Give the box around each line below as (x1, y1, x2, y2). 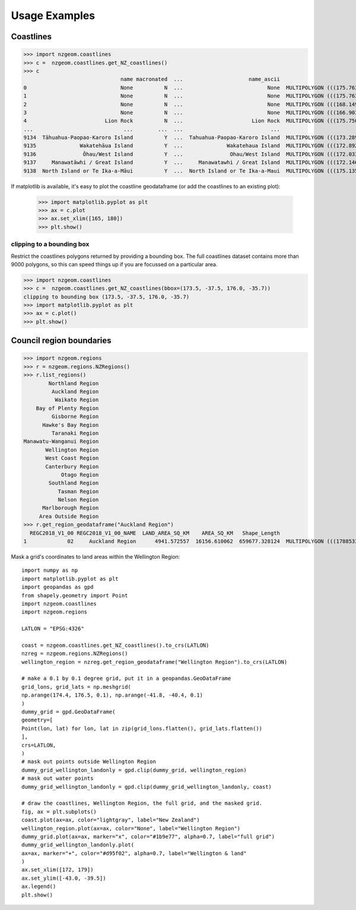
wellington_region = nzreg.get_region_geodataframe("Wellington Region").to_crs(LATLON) (21, 659, 288, 665)
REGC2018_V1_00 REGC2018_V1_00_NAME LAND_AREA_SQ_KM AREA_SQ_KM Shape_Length (30, 530, 280, 536)
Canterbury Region (45, 463, 99, 470)
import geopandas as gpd (21, 584, 94, 591)
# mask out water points (21, 775, 94, 782)
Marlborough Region (42, 505, 99, 511)
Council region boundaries (11, 336, 112, 346)
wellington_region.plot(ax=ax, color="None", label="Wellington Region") (21, 825, 241, 832)
